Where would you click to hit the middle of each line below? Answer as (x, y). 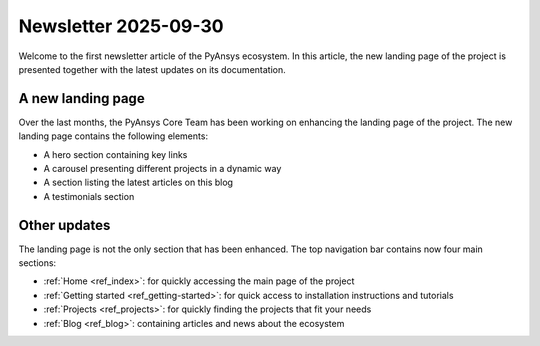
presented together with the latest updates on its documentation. (152, 69)
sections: (37, 263)
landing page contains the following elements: (113, 136)
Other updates (64, 225)
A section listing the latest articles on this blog (138, 182)
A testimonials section (89, 196)
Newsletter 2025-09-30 (121, 26)
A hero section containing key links (115, 154)
